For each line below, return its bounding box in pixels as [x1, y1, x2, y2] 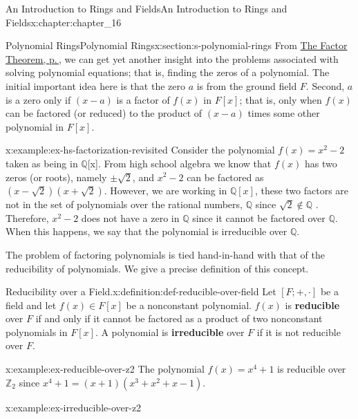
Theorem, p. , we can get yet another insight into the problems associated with [6, 51, 339, 66]
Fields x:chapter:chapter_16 [6, 15, 122, 29]
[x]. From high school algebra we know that [87, 156, 272, 170]
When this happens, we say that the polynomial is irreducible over [6, 224, 288, 239]
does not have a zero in [81, 210, 180, 225]
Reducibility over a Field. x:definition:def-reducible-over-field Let [6, 284, 276, 299]
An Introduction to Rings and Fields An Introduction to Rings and [6, 1, 288, 15]
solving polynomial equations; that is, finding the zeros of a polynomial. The [6, 65, 330, 80]
